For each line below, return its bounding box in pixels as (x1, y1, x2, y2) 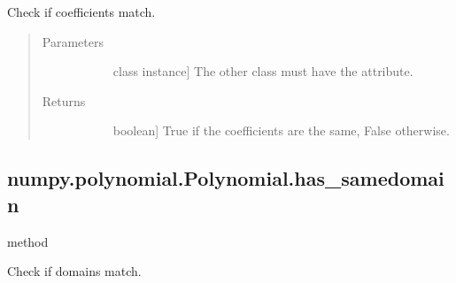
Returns (42, 91, 86, 110)
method (7, 232, 49, 250)
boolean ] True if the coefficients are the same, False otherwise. (112, 121, 450, 140)
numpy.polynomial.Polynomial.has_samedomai (7, 164, 444, 192)
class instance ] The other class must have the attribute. (112, 62, 413, 80)
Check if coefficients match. (7, 3, 156, 20)
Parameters (42, 32, 104, 50)
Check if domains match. (7, 262, 142, 280)
